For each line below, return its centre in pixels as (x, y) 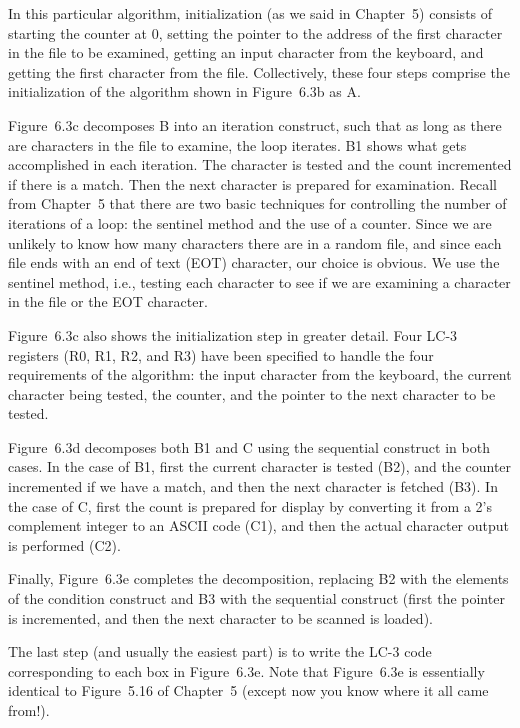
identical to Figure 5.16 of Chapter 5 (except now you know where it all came (248, 690)
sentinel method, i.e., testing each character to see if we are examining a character (259, 281)
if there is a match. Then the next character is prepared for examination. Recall (253, 183)
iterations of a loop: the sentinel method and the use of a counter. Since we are (250, 222)
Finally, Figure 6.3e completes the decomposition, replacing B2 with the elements (258, 578)
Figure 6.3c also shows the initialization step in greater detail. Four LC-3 (233, 334)
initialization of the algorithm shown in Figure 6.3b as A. (184, 91)
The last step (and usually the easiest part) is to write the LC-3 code (220, 651)
